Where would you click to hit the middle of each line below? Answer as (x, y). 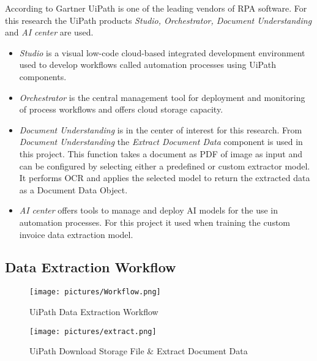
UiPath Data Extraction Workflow (94, 311)
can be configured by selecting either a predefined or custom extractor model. (165, 166)
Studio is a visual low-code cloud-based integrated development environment (162, 52)
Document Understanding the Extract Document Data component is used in (161, 142)
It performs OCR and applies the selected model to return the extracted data (165, 178)
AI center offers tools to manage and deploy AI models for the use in (149, 210)
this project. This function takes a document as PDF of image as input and (161, 153)
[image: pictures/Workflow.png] (95, 292)
